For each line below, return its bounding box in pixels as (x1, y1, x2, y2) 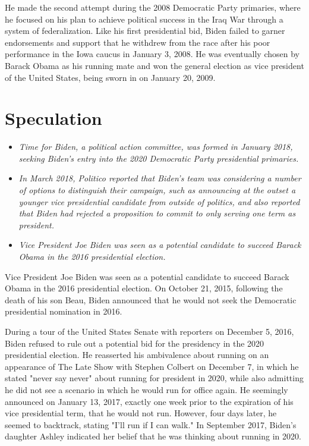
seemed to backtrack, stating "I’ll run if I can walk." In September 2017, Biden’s (5, 418, 297, 431)
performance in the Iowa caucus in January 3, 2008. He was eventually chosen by (5, 48, 299, 60)
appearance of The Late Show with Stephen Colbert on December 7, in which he (5, 360, 299, 372)
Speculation (5, 106, 102, 130)
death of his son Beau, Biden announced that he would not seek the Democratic (5, 293, 297, 306)
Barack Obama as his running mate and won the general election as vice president (5, 59, 304, 71)
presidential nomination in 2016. (5, 305, 122, 318)
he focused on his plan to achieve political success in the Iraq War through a (5, 12, 283, 25)
